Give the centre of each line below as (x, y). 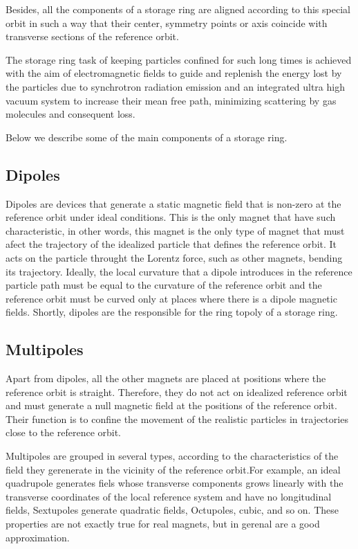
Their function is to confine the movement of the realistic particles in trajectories (177, 418)
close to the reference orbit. (64, 432)
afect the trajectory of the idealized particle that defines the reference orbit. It (171, 244)
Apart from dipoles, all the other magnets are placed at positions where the (166, 378)
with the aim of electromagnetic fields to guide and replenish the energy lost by (174, 73)
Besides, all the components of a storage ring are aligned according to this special (178, 9)
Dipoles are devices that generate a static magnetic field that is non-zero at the (173, 203)
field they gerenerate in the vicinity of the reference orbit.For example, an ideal (173, 469)
